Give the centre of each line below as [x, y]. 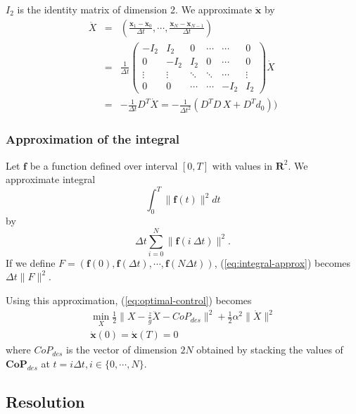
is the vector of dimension [122, 350]
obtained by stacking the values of [270, 350]
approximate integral [51, 179]
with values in [242, 165]
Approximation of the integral [93, 139]
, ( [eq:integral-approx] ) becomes [282, 262]
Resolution [45, 402]
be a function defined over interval [104, 165]
